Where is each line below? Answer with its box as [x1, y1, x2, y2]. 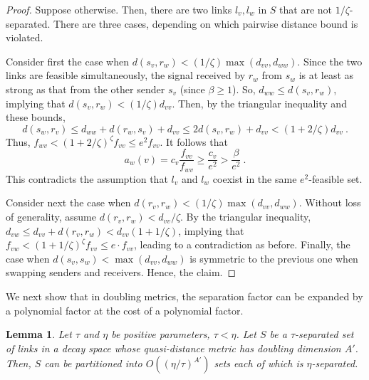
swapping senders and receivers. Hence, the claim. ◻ [6, 265, 237, 280]
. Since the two [297, 53, 363, 68]
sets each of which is [214, 356, 303, 371]
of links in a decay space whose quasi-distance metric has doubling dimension [6, 340, 341, 355]
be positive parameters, [111, 327, 210, 342]
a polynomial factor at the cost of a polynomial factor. [6, 302, 244, 317]
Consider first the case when [6, 53, 129, 68]
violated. [6, 30, 43, 45]
